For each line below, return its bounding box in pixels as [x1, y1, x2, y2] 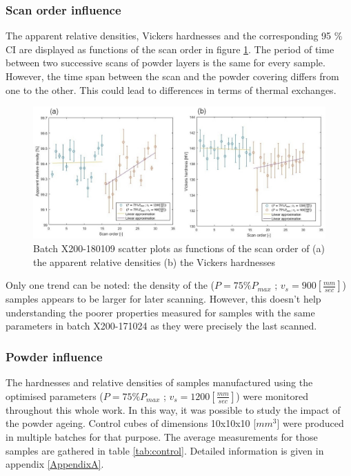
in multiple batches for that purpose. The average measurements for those [6, 430, 318, 444]
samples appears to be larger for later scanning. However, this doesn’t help [6, 292, 321, 306]
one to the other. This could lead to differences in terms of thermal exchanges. [6, 82, 337, 97]
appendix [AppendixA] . [6, 457, 104, 471]
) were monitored [236, 388, 308, 403]
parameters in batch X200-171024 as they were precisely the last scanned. [6, 318, 317, 333]
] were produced [277, 416, 344, 430]
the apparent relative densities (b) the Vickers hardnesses [33, 254, 275, 269]
